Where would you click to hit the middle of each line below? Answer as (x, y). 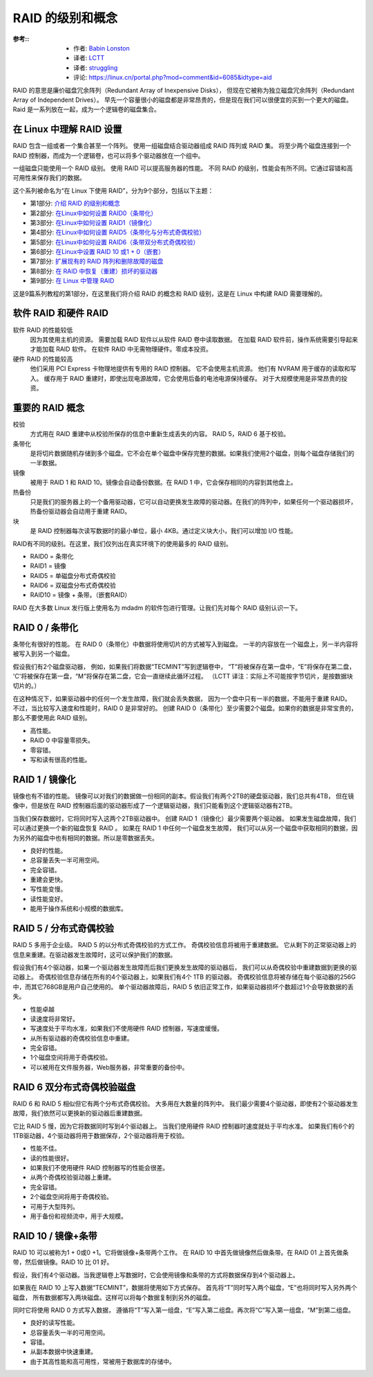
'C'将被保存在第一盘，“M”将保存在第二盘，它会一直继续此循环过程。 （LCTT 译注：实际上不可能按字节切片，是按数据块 (183, 676)
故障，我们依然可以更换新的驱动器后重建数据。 (79, 1113)
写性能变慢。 (48, 889)
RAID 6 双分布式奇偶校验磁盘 (74, 1087)
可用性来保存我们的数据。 (49, 178)
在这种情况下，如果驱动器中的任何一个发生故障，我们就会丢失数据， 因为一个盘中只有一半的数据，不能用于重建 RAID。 (182, 699)
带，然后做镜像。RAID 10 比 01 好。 (63, 1262)
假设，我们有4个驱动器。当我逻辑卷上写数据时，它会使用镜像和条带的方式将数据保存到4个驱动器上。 (156, 1275)
